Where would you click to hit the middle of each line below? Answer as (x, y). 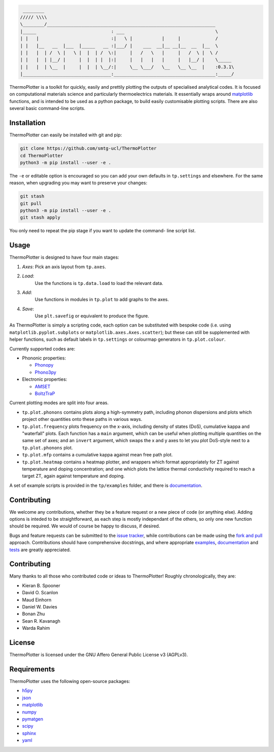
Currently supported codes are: (42, 349)
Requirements (32, 669)
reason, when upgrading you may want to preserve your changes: (78, 183)
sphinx (29, 733)
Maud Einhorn (37, 600)
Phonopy (44, 365)
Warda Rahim (36, 628)
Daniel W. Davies (40, 607)
